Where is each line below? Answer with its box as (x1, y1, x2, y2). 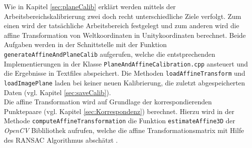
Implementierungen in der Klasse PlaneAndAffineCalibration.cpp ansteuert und (4, 58, 248, 68)
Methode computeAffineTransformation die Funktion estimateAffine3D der (4, 115, 236, 126)
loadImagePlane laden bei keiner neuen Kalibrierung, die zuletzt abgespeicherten (4, 77, 245, 87)
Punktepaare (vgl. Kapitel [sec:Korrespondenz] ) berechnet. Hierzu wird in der (4, 106, 235, 116)
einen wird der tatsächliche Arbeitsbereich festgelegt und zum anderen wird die (4, 20, 239, 31)
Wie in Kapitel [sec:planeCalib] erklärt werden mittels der (4, 1, 176, 11)
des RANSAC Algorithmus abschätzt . (4, 134, 118, 145)
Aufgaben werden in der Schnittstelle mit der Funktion (4, 39, 167, 49)
